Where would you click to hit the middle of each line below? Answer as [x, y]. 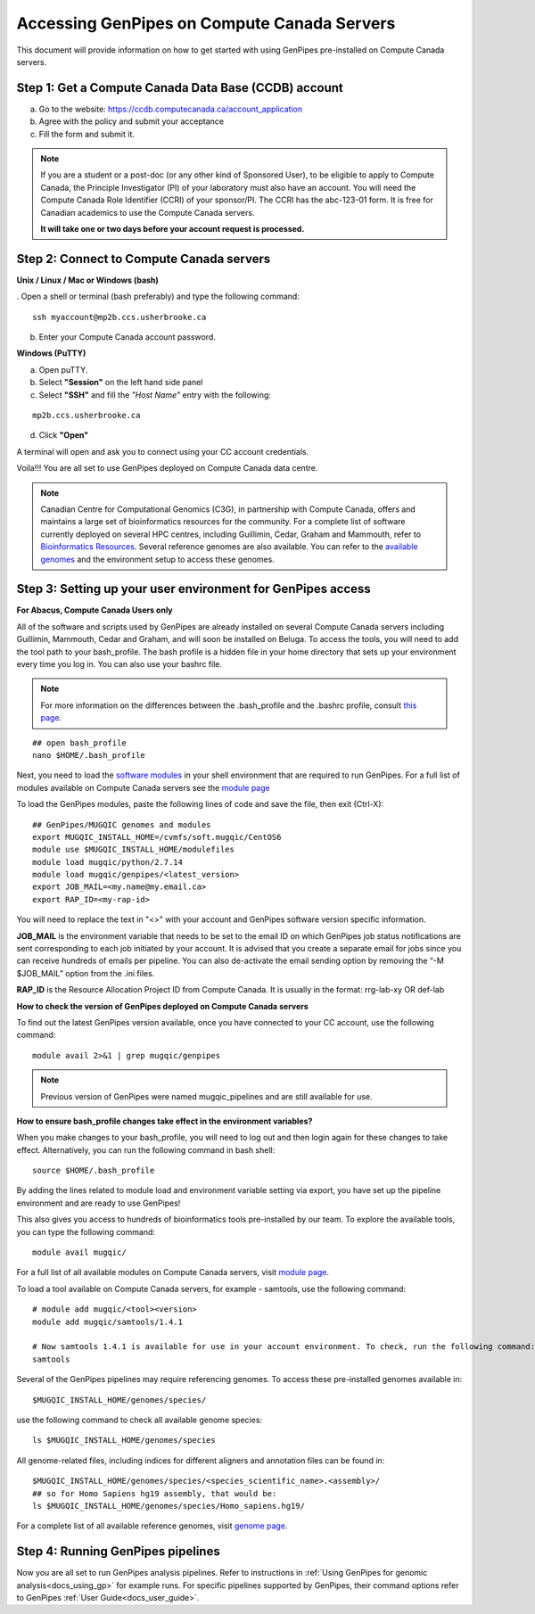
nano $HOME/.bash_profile [89, 755]
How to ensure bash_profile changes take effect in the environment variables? [165, 1121]
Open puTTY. [63, 369]
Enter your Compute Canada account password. [127, 337]
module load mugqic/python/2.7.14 [107, 862]
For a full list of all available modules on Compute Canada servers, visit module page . [173, 1272]
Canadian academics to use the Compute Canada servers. [148, 212]
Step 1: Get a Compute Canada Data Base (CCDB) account [180, 88]
